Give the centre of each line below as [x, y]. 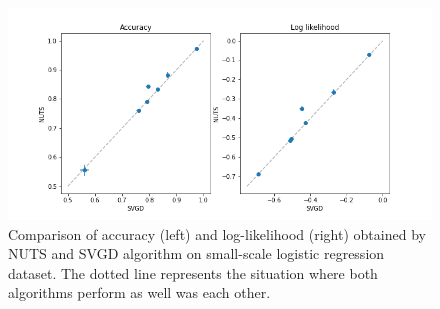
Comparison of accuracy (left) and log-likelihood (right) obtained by [217, 233]
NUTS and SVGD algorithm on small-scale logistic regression [196, 253]
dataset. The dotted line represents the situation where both [193, 272]
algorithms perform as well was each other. [139, 292]
